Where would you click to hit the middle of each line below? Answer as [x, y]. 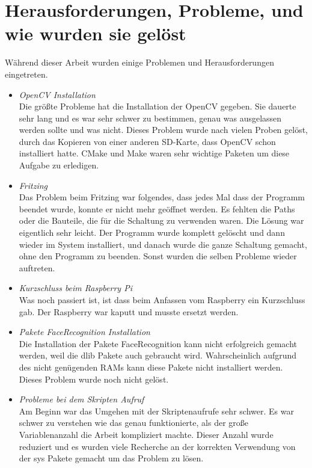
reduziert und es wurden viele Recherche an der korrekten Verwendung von [157, 446]
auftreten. [37, 267]
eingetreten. [26, 74]
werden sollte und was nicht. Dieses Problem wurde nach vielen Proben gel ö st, [164, 130]
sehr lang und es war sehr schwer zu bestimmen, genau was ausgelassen [150, 118]
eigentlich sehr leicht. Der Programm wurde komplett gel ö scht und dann [152, 232]
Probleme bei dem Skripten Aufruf [81, 399]
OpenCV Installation [57, 94]
